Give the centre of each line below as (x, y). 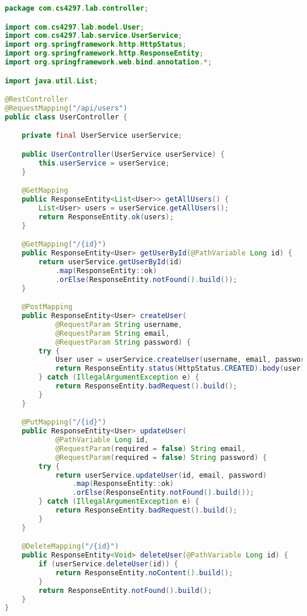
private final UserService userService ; (102, 136)
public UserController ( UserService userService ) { (123, 154)
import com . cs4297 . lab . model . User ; (75, 27)
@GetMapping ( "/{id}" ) (64, 244)
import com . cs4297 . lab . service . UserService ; (94, 36)
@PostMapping (47, 307)
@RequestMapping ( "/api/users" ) (66, 108)
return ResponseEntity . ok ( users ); (106, 217)
